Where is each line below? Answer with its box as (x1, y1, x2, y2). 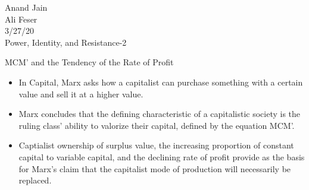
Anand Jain (5, 1, 48, 13)
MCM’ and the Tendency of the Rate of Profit (5, 56, 174, 68)
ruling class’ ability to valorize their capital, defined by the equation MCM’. (18, 119, 295, 131)
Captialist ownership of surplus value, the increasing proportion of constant (18, 139, 294, 151)
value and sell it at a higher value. (18, 87, 143, 100)
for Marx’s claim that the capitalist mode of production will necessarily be (18, 162, 291, 175)
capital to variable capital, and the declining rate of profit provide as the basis (18, 150, 305, 163)
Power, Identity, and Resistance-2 (5, 36, 127, 48)
